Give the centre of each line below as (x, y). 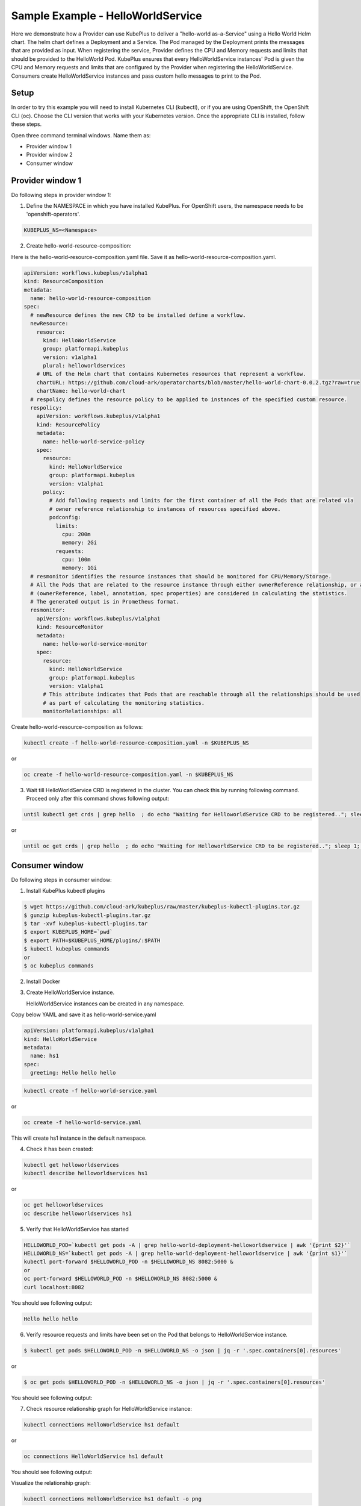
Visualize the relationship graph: (51, 1483)
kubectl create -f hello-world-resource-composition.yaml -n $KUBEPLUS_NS (137, 743)
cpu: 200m (76, 534)
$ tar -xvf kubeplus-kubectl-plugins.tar (86, 924)
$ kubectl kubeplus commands (67, 949)
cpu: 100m (76, 560)
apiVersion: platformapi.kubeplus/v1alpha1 (89, 1031)
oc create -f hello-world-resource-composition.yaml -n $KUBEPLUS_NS (128, 775)
